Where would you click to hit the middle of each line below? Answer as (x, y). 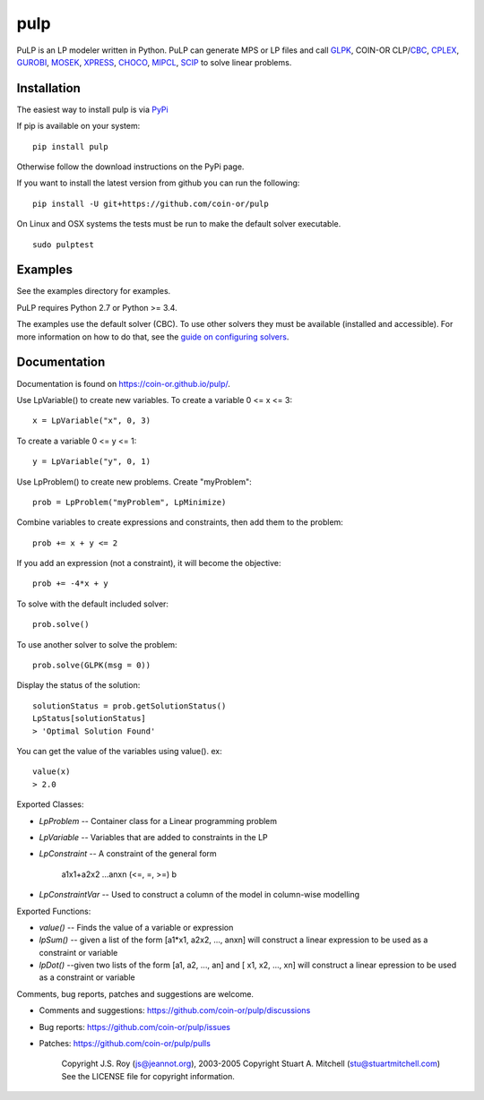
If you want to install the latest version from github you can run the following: (158, 183)
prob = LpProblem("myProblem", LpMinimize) (130, 502)
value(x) (52, 772)
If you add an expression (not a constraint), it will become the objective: (149, 563)
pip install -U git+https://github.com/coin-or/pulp (151, 203)
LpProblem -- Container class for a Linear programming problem (158, 821)
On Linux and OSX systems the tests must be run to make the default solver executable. (179, 224)
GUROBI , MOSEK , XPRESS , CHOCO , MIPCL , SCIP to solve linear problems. (154, 62)
